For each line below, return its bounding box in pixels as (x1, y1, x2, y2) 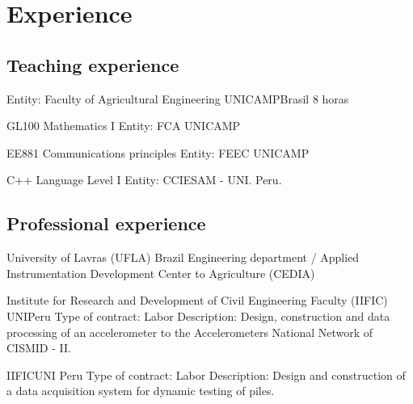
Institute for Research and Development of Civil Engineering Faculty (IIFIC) (6, 292, 388, 309)
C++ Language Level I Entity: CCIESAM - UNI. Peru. (6, 171, 282, 188)
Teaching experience (6, 52, 179, 77)
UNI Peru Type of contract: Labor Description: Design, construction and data (6, 307, 390, 324)
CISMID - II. (6, 339, 71, 356)
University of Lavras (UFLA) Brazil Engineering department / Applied (6, 249, 360, 266)
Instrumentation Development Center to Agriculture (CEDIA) (6, 264, 315, 281)
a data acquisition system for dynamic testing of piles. (6, 382, 275, 399)
